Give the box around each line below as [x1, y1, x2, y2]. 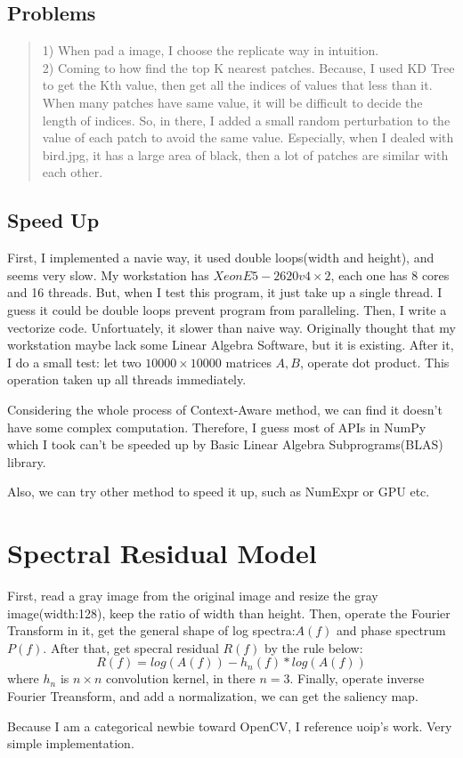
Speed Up [7, 206, 100, 234]
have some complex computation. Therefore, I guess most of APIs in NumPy [7, 417, 426, 436]
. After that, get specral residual [43, 638, 219, 657]
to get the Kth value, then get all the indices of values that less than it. [42, 76, 433, 94]
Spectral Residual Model [7, 535, 317, 571]
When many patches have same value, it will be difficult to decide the [42, 93, 423, 111]
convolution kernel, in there [106, 669, 256, 688]
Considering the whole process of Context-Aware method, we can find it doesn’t [7, 399, 443, 418]
